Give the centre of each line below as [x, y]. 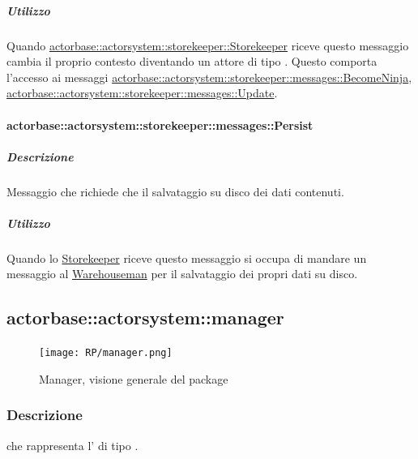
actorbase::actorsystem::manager [145, 317]
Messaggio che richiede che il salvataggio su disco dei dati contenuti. [175, 191]
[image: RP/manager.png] [106, 353]
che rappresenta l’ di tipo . [73, 445]
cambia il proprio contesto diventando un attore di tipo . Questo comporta [192, 61]
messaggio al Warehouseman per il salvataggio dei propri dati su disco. [182, 274]
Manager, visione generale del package [134, 378]
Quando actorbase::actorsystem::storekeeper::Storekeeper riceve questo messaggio [208, 45]
